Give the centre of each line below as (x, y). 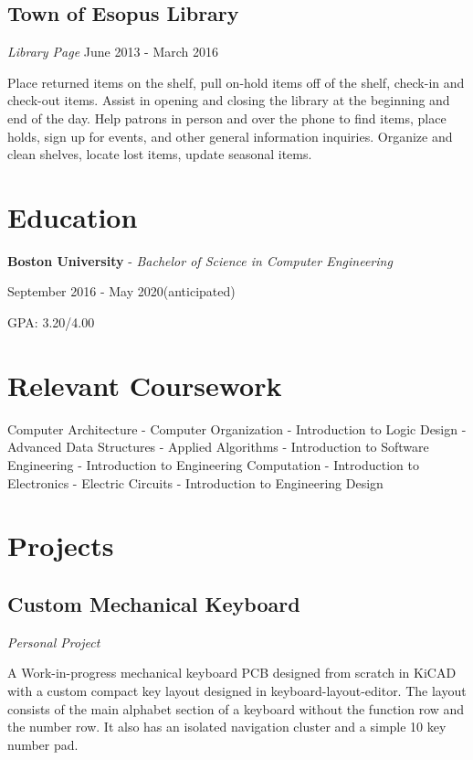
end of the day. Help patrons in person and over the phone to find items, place (227, 118)
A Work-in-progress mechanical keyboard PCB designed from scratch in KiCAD (232, 673)
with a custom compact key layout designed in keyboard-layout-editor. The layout (237, 690)
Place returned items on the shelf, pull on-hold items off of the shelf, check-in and (236, 82)
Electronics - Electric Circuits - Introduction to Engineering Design (195, 482)
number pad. (43, 744)
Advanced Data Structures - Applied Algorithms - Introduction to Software (218, 447)
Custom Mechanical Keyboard (154, 603)
